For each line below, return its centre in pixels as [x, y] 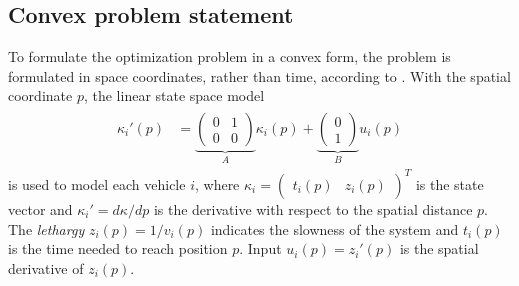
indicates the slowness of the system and [334, 228]
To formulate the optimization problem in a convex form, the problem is [229, 56]
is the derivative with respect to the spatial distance [313, 208]
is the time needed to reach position [118, 248]
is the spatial [439, 248]
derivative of [46, 267]
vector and [40, 208]
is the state [449, 183]
